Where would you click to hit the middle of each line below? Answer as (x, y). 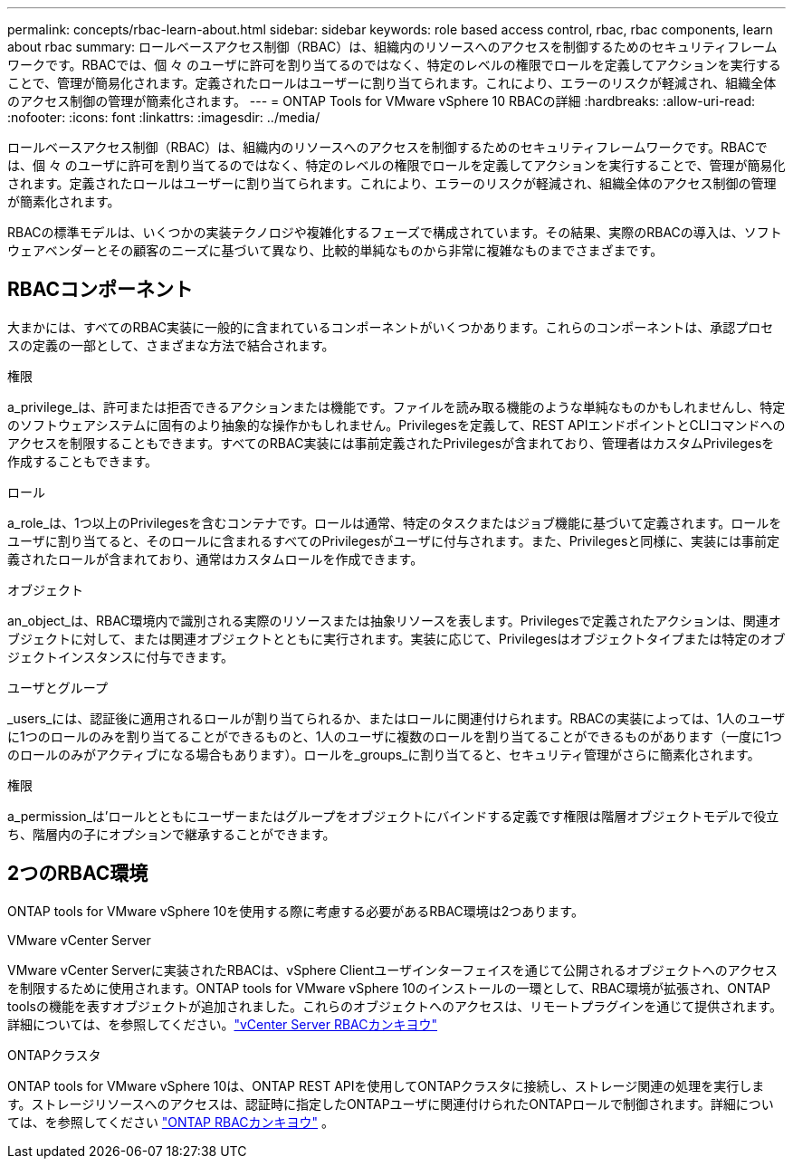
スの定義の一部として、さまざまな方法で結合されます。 (171, 345)
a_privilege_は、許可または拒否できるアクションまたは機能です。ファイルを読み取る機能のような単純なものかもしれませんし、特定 (396, 406)
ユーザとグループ (57, 687)
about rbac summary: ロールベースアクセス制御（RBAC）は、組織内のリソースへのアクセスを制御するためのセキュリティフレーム (392, 47)
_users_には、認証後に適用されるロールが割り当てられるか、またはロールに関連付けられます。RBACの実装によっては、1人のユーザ (396, 718)
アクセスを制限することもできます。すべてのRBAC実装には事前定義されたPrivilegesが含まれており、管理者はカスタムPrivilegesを (391, 443)
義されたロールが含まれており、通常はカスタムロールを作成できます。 (215, 559)
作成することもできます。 (83, 461)
